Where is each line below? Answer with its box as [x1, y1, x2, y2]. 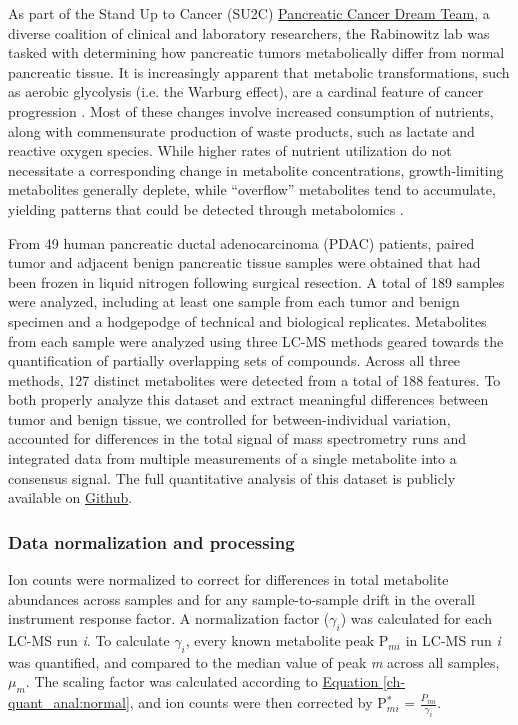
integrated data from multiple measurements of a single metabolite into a [8, 448, 457, 469]
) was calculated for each [340, 608, 493, 629]
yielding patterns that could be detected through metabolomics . [8, 198, 404, 219]
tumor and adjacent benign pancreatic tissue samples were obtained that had [8, 252, 481, 273]
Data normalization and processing [8, 529, 295, 554]
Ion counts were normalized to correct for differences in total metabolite [8, 569, 449, 590]
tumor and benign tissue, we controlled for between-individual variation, [8, 408, 451, 429]
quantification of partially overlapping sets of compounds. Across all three [8, 350, 461, 371]
